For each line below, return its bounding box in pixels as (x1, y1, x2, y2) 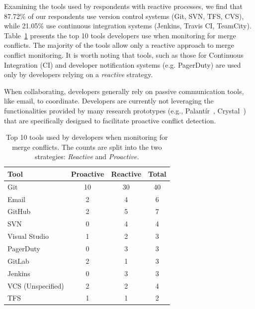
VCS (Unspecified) (7, 280, 64, 291)
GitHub (7, 206, 31, 216)
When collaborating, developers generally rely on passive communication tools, (4, 86, 244, 96)
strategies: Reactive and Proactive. (34, 151, 139, 162)
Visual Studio (7, 231, 49, 241)
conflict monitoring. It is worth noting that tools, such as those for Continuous (4, 49, 244, 60)
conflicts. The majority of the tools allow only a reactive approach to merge (4, 40, 234, 50)
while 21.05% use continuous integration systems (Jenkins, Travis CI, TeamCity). (4, 20, 252, 31)
